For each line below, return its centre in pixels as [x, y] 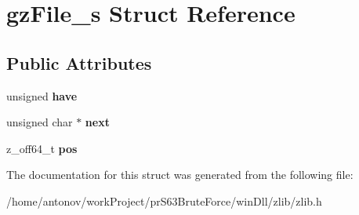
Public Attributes [79, 62]
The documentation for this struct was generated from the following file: [180, 175]
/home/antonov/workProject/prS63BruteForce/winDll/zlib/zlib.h [164, 200]
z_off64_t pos [42, 148]
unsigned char [40, 122]
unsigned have [42, 95]
